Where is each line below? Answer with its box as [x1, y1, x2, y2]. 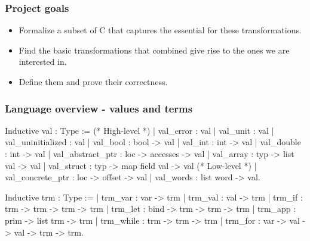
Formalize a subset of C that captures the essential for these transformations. [19, 24, 302, 36]
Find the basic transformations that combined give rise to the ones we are [19, 43, 290, 56]
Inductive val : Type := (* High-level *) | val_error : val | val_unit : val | [5, 124, 274, 136]
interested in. [19, 55, 67, 68]
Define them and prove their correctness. [19, 76, 168, 87]
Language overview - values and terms [5, 101, 193, 115]
